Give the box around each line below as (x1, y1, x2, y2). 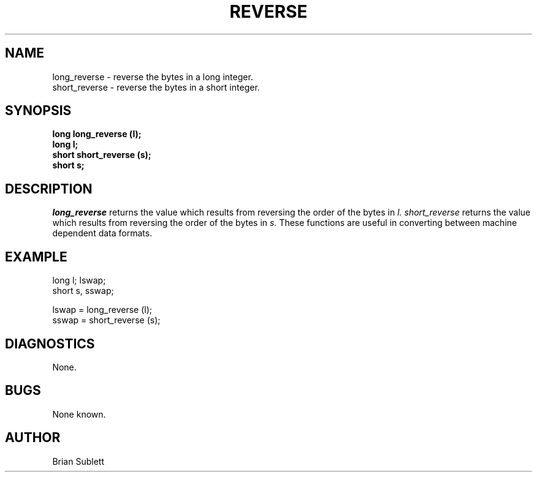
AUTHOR (5, 430, 61, 446)
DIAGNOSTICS (5, 336, 95, 351)
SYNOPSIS (5, 103, 72, 119)
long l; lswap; (52, 275, 106, 286)
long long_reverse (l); (52, 129, 142, 140)
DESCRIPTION (5, 181, 93, 197)
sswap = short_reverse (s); (52, 315, 161, 326)
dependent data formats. (52, 228, 153, 239)
